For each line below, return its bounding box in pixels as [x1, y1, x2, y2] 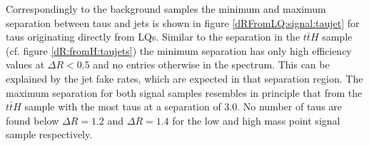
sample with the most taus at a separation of [24, 99, 221, 114]
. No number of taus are [237, 99, 343, 114]
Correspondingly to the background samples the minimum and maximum [6, 1, 326, 16]
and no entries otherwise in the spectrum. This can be [93, 57, 330, 72]
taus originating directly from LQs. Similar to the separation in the [6, 29, 300, 44]
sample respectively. [6, 127, 93, 142]
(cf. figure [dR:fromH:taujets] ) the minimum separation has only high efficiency [6, 43, 352, 58]
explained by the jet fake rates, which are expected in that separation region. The [6, 71, 363, 85]
